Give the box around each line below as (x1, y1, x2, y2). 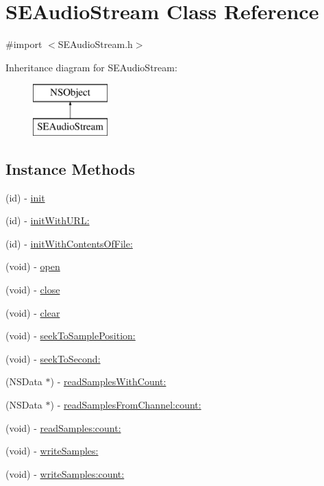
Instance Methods (5, 158, 135, 179)
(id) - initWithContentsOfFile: (5, 236, 133, 250)
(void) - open (5, 259, 60, 274)
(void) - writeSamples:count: (5, 466, 125, 481)
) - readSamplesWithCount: (50, 374, 166, 389)
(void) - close (5, 282, 60, 297)
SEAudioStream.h (58, 37, 133, 51)
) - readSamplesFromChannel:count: (50, 398, 201, 412)
